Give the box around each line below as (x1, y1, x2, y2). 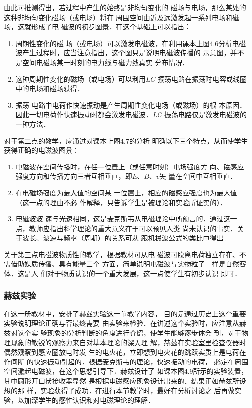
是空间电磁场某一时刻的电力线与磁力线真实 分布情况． (15, 57, 189, 67)
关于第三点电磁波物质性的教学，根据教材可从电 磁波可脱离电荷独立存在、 (4, 249, 239, 259)
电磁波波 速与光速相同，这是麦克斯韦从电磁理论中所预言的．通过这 (15, 214, 230, 224)
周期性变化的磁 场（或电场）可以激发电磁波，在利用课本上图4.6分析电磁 (15, 38, 246, 48)
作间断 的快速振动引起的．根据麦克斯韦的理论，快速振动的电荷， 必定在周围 (4, 356, 249, 366)
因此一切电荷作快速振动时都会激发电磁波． (15, 109, 153, 120)
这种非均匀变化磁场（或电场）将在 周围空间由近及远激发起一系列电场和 (4, 12, 232, 22)
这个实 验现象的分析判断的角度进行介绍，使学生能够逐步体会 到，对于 (17, 328, 242, 338)
